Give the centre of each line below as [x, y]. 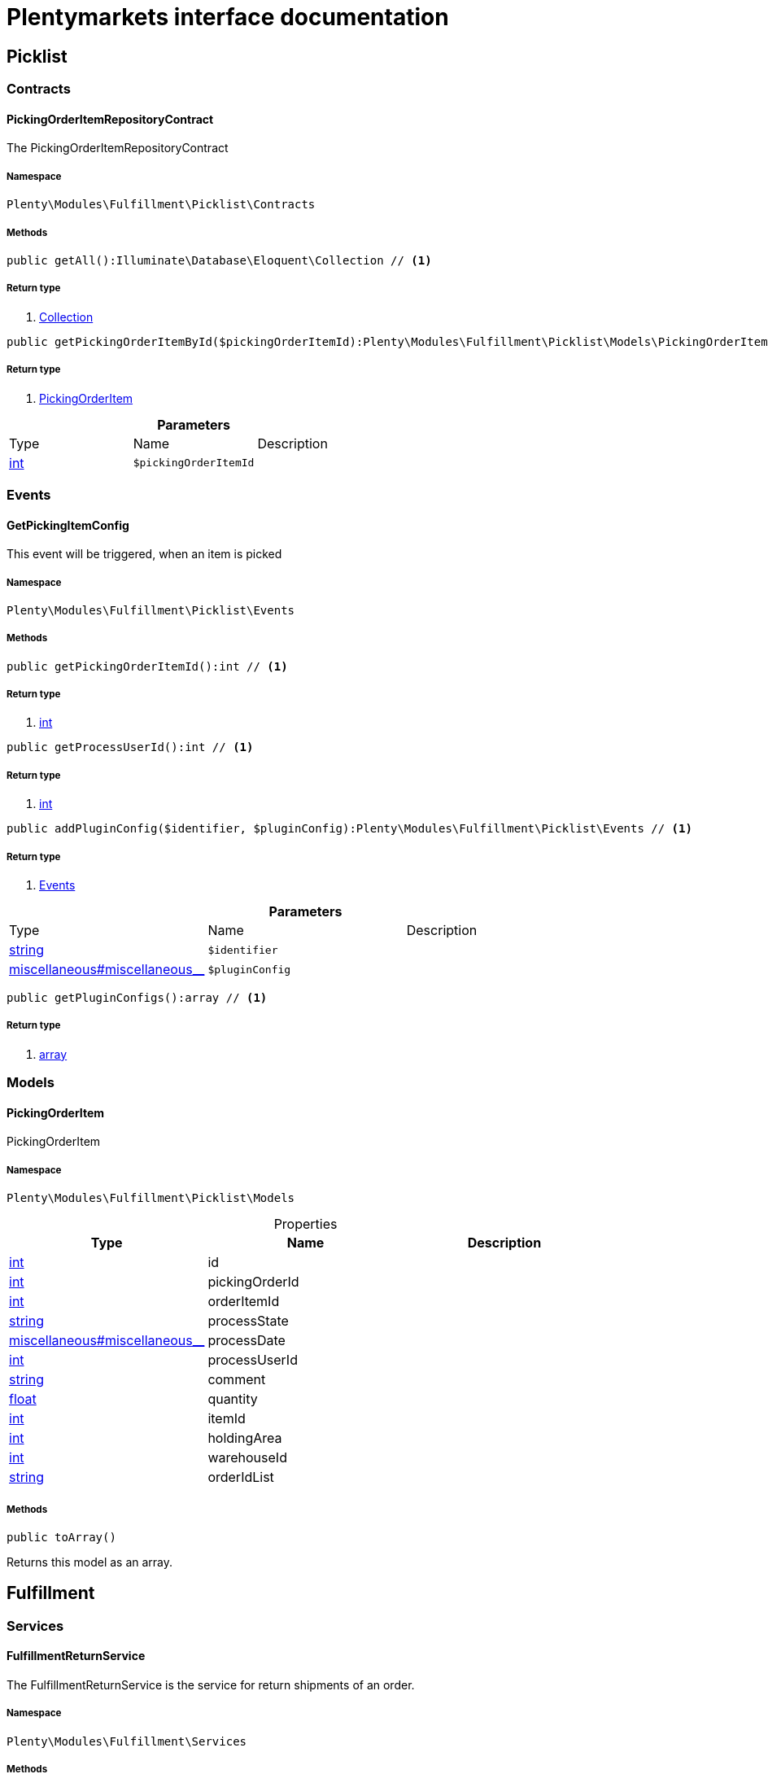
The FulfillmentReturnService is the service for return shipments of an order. [211, 1685]
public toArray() [61, 1537]
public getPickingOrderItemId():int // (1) [147, 666]
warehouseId [247, 1458]
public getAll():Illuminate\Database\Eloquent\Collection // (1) [219, 260]
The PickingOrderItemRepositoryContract [118, 148]
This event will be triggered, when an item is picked [144, 554]
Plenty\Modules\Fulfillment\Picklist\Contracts [161, 205]
